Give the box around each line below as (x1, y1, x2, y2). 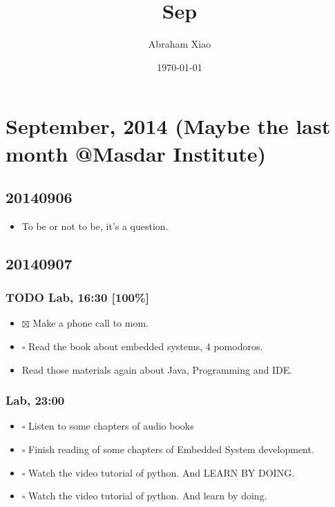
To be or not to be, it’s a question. (21, 218, 169, 233)
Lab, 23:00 (6, 392, 65, 409)
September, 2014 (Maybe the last (6, 112, 331, 140)
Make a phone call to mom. (32, 316, 149, 330)
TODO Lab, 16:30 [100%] (6, 289, 149, 306)
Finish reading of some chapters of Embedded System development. (28, 442, 314, 457)
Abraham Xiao (148, 37, 211, 51)
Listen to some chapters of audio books (28, 419, 194, 433)
